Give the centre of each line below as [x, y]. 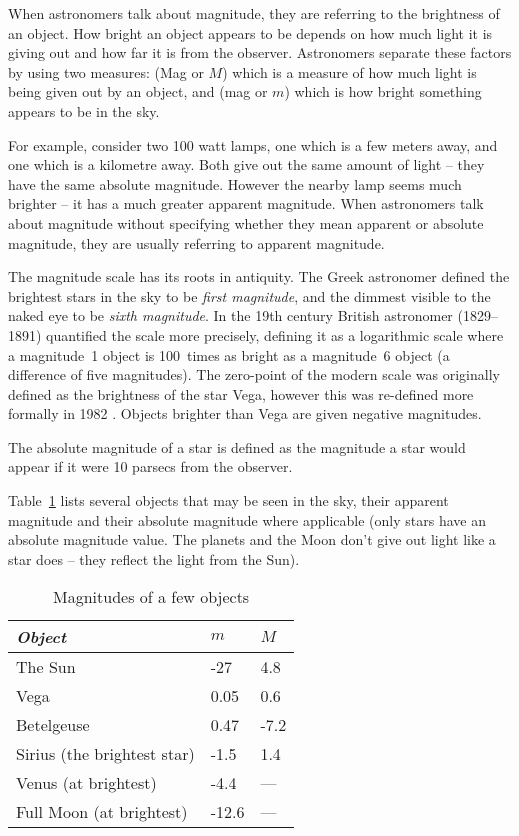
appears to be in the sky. [84, 110]
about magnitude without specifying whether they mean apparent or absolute [246, 222]
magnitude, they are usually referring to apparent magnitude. [196, 242]
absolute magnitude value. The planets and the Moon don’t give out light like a [252, 539]
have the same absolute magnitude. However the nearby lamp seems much [235, 183]
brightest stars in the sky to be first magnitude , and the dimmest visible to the [249, 295]
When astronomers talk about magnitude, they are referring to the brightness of [254, 13]
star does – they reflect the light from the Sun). [154, 558]
